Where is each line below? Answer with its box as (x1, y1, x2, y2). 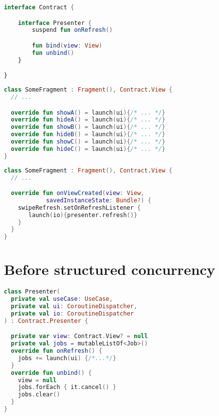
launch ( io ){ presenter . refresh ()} (28, 211, 138, 219)
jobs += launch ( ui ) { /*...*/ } (18, 354, 117, 362)
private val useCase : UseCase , (11, 295, 113, 303)
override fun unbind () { (11, 369, 92, 376)
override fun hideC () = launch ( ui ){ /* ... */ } (11, 145, 166, 152)
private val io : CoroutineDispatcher (11, 310, 134, 317)
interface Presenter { (18, 19, 92, 26)
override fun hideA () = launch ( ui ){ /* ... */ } (11, 116, 166, 123)
